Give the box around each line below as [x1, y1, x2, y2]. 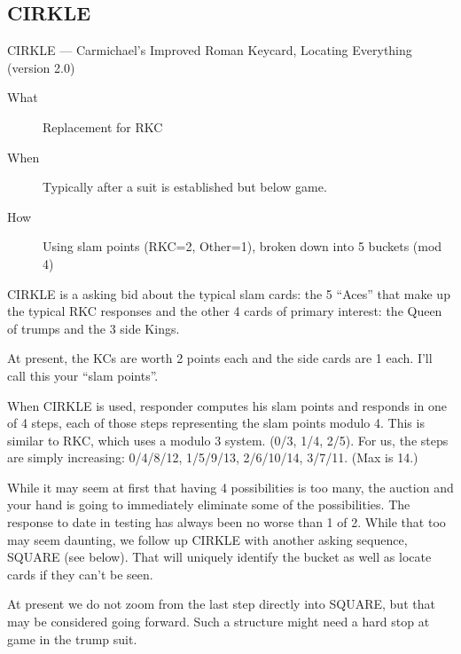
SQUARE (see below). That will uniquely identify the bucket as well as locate [7, 548, 432, 566]
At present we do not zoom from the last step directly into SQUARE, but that [7, 595, 435, 613]
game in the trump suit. [7, 629, 137, 648]
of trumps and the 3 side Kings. [7, 319, 180, 337]
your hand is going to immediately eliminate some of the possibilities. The [7, 495, 410, 514]
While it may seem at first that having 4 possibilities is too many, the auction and [7, 477, 454, 496]
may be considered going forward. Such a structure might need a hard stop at [7, 612, 430, 631]
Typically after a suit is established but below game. [43, 177, 327, 196]
